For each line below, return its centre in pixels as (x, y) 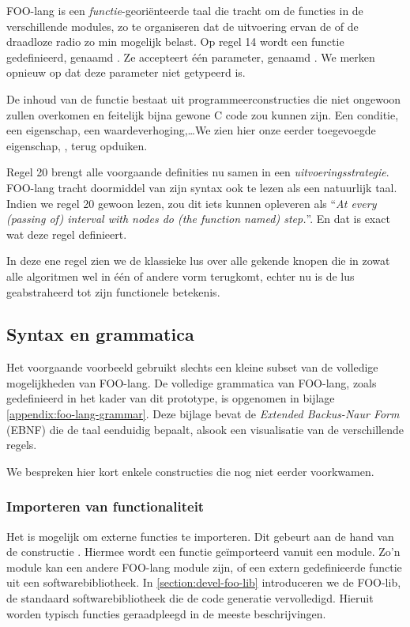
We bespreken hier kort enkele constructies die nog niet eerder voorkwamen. (190, 471)
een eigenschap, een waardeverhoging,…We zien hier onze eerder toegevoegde (191, 130)
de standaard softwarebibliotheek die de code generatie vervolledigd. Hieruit (190, 598)
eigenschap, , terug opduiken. (77, 145)
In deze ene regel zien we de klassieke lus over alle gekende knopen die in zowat (198, 261)
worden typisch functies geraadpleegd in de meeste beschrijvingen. (166, 613)
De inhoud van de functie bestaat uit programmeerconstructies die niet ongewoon (204, 98)
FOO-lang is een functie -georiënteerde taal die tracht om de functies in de (185, 10)
